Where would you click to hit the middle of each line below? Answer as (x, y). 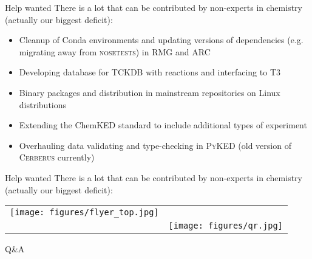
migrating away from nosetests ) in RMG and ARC (115, 51)
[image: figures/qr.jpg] (226, 226)
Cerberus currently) (57, 157)
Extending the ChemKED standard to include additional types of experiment (163, 125)
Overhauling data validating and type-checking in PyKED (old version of (155, 145)
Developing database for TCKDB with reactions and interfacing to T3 (150, 72)
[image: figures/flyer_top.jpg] (84, 212)
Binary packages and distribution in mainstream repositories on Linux (150, 92)
